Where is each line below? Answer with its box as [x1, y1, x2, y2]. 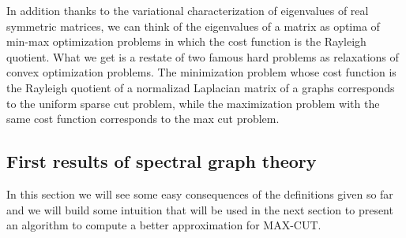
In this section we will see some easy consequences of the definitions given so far [6, 185, 393, 202]
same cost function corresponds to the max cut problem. [6, 110, 280, 127]
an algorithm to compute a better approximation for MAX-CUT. [6, 217, 321, 233]
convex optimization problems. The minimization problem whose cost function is [6, 64, 397, 80]
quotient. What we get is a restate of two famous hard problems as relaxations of [6, 48, 399, 65]
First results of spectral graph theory [6, 149, 317, 173]
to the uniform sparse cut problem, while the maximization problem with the [6, 95, 380, 111]
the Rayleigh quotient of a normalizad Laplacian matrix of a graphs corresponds [6, 79, 395, 95]
